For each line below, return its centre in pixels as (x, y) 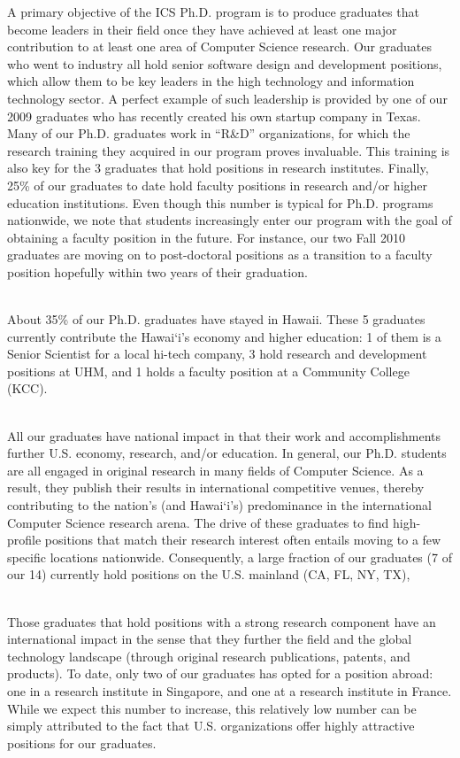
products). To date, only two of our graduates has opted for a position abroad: (220, 673)
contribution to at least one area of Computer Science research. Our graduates (219, 46)
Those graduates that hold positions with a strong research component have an (222, 621)
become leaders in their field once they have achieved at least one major (202, 29)
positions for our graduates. (82, 743)
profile (24, 540)
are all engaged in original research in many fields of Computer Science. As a (215, 470)
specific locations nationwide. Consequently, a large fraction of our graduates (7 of (230, 557)
